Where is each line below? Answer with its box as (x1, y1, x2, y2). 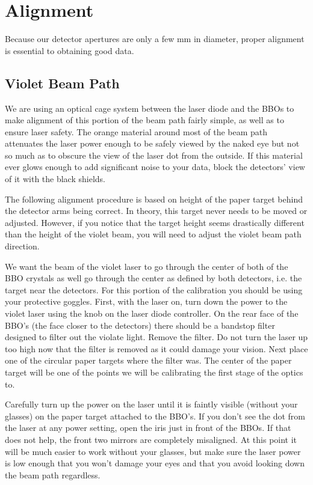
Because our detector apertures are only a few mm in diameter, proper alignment (5, 32, 305, 45)
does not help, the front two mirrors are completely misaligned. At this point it (5, 433, 297, 445)
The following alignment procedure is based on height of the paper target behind (5, 192, 303, 205)
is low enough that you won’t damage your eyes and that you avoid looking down (5, 457, 305, 469)
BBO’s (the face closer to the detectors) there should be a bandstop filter (5, 319, 275, 331)
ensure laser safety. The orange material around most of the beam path (5, 125, 268, 138)
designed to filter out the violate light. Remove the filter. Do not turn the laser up (5, 331, 308, 343)
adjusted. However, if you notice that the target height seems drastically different (5, 216, 305, 228)
